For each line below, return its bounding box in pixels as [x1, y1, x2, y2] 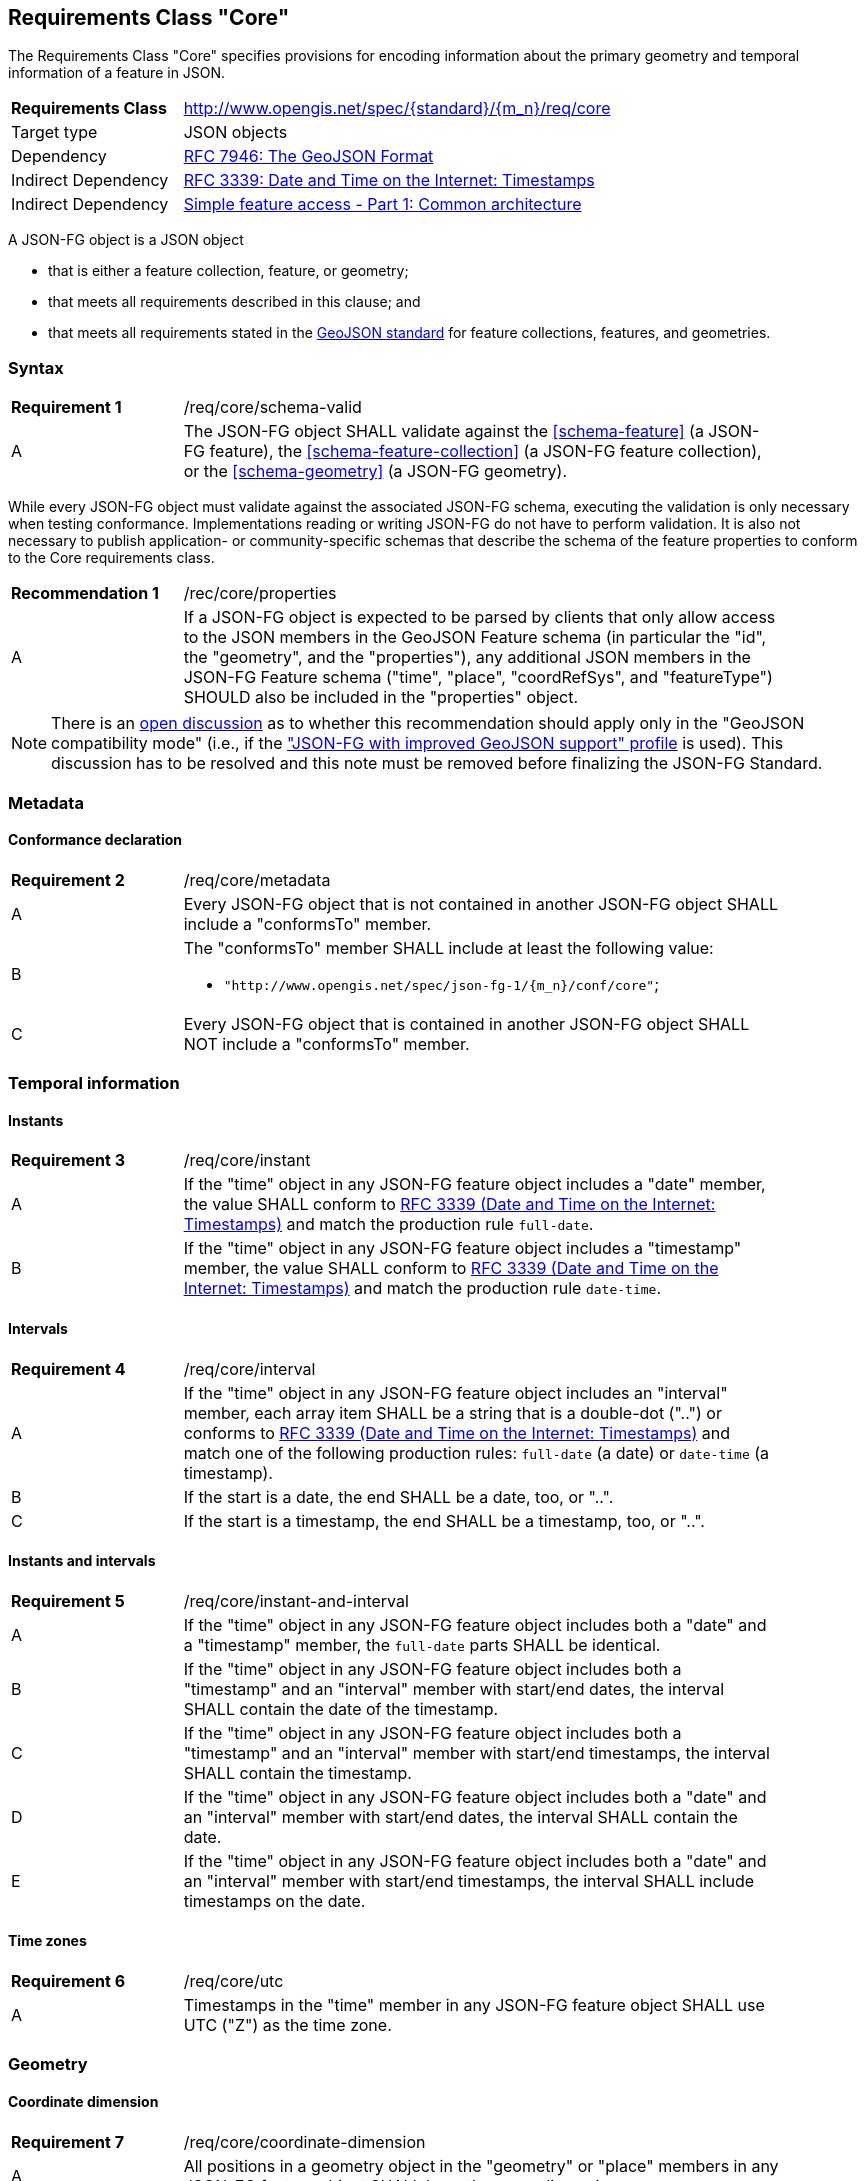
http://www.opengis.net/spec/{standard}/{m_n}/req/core [183, 98, 611, 119]
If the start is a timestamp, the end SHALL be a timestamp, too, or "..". [183, 1510, 705, 1531]
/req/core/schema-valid [183, 397, 362, 418]
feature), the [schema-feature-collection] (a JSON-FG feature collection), [209, 441, 762, 462]
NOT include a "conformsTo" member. [183, 1033, 470, 1054]
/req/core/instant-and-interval [183, 1590, 409, 1611]
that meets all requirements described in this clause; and [48, 293, 421, 311]
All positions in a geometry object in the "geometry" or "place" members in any [183, 2155, 779, 2176]
